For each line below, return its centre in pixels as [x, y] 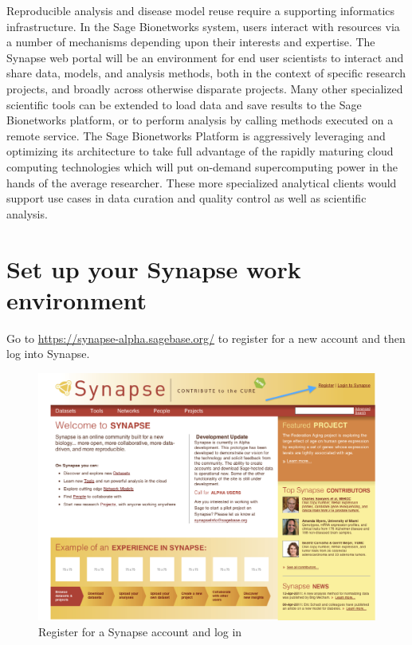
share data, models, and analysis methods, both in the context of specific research [206, 73]
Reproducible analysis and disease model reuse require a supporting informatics [201, 10]
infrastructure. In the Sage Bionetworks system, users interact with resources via [203, 26]
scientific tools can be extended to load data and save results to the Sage [184, 104]
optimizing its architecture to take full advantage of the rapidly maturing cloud [200, 151]
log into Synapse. [48, 354]
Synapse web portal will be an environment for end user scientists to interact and [205, 57]
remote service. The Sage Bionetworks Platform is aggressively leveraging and [196, 135]
